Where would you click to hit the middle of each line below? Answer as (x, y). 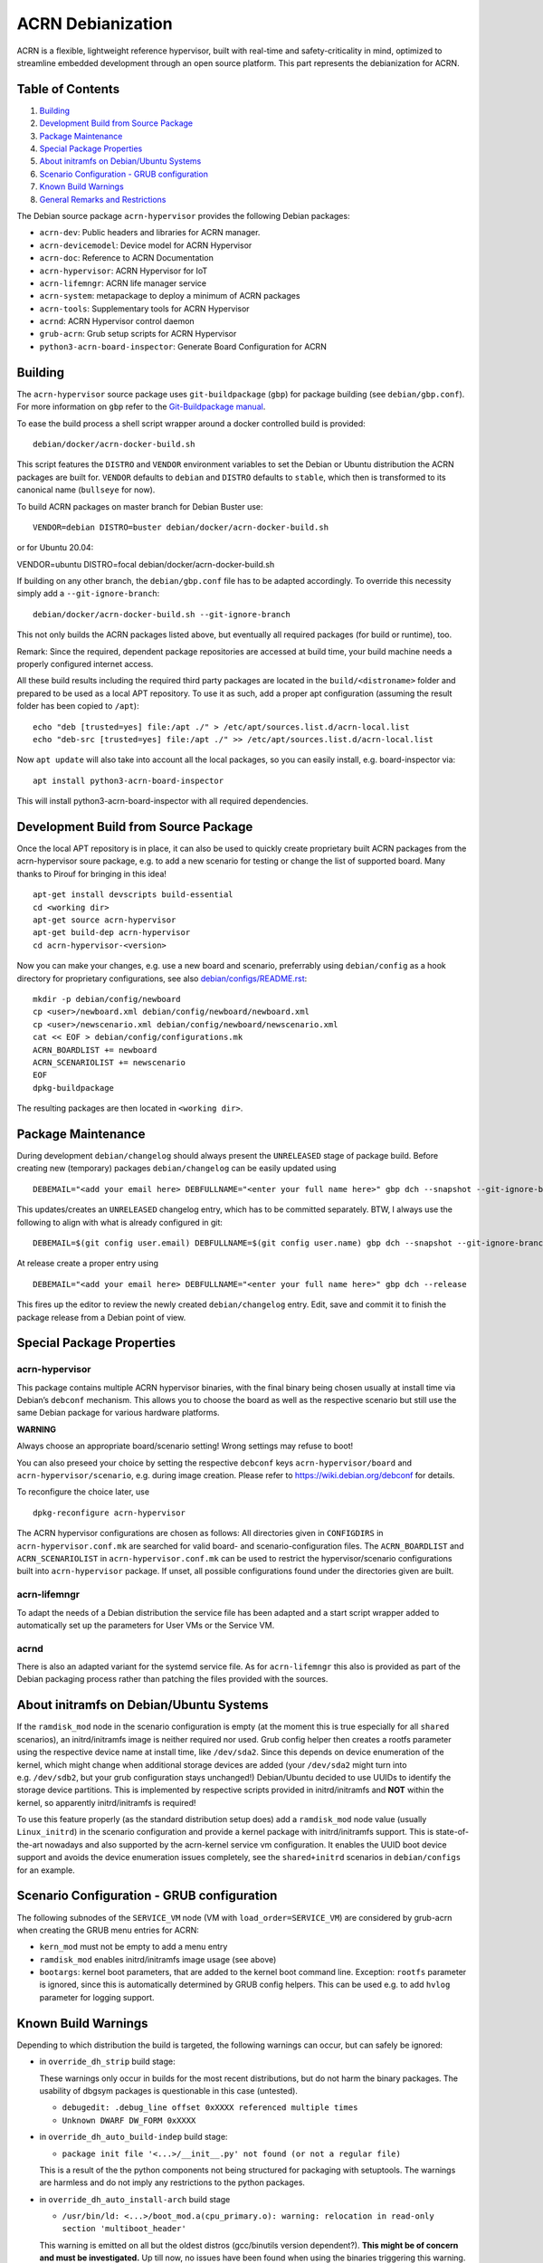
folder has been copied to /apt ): (78, 706)
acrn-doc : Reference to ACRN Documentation (127, 258)
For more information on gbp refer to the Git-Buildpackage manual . (141, 406)
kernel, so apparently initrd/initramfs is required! (106, 1802)
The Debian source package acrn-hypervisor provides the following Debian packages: (183, 215)
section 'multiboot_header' (124, 2229)
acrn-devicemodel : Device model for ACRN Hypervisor (146, 245)
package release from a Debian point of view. (101, 1317)
